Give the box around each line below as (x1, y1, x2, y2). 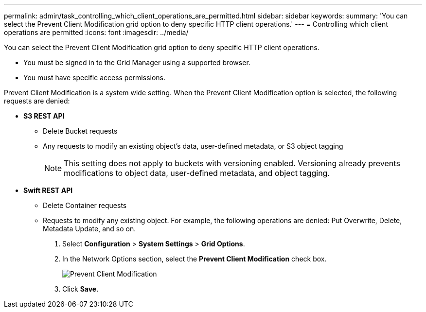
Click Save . (62, 285, 99, 293)
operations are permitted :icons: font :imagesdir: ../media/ (4, 28, 189, 36)
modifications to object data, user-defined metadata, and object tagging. (64, 168, 330, 178)
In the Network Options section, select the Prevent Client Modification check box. (62, 255, 327, 263)
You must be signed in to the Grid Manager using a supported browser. (23, 58, 250, 67)
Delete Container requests (43, 201, 127, 209)
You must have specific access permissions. (23, 73, 166, 82)
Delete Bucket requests (43, 127, 118, 135)
